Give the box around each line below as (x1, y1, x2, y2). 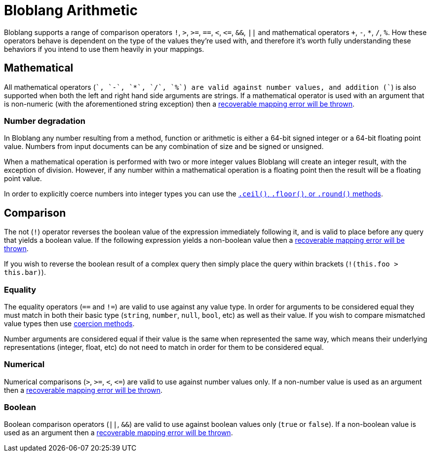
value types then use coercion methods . (4, 319, 135, 328)
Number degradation (4, 115, 85, 126)
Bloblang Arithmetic (4, 2, 138, 19)
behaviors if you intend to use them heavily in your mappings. (4, 44, 204, 53)
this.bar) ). (4, 268, 46, 277)
